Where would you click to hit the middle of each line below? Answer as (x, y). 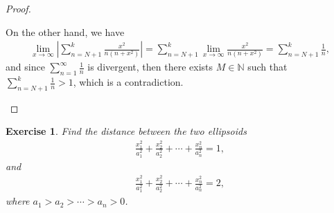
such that (267, 67)
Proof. (18, 8)
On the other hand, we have (65, 31)
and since (25, 67)
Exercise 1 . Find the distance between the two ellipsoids (126, 131)
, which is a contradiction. (128, 82)
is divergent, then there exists (150, 67)
